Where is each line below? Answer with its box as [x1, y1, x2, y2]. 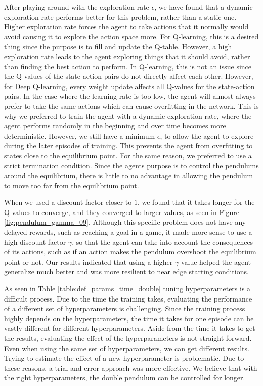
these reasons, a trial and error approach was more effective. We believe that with [4, 362, 257, 373]
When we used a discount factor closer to [4, 197, 132, 207]
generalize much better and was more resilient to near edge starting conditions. [4, 266, 249, 277]
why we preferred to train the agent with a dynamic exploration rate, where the [4, 110, 252, 121]
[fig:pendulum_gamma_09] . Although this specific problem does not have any [4, 217, 246, 227]
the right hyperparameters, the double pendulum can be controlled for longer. [4, 372, 245, 383]
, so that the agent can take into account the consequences [72, 236, 253, 247]
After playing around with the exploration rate [4, 2, 149, 12]
